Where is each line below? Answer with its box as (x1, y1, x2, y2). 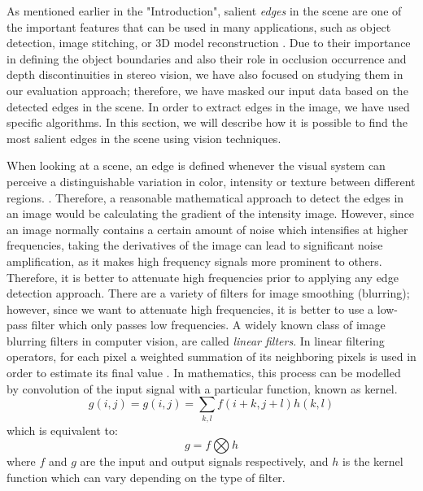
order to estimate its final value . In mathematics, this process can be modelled (7, 364, 401, 381)
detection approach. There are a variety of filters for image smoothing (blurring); (7, 285, 410, 302)
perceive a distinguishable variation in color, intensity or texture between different (7, 172, 416, 189)
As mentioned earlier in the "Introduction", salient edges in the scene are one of (7, 2, 402, 19)
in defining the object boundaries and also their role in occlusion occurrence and (7, 50, 407, 67)
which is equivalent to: (7, 421, 118, 438)
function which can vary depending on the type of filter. (7, 468, 286, 485)
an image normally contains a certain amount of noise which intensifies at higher (7, 220, 408, 237)
